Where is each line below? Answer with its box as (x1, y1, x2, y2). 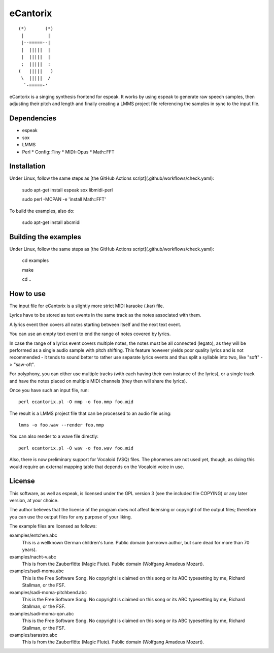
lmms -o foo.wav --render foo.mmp (18, 422, 104, 428)
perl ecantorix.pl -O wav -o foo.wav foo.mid (18, 445, 134, 451)
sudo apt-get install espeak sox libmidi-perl (22, 187, 113, 193)
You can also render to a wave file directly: (9, 433, 99, 439)
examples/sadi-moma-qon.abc (9, 610, 74, 616)
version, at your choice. (9, 497, 59, 503)
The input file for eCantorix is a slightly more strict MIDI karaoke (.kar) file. (9, 303, 164, 309)
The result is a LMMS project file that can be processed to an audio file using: (9, 410, 172, 416)
